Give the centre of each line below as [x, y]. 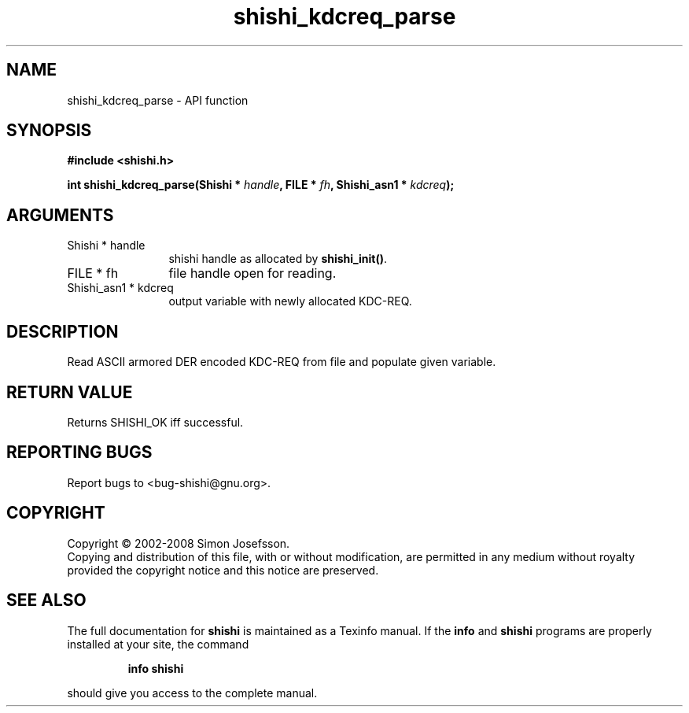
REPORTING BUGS [79, 453]
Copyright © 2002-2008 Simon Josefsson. [179, 543]
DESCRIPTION [63, 331]
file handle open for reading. [252, 273]
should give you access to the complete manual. [192, 693]
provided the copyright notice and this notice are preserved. [223, 570]
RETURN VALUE [70, 392]
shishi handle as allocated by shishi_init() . [278, 259]
